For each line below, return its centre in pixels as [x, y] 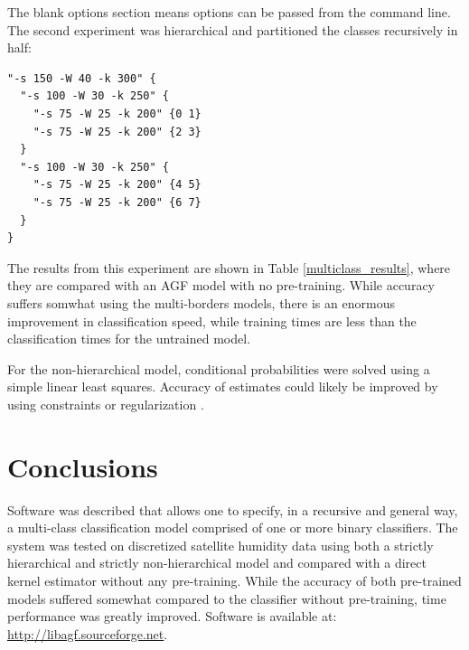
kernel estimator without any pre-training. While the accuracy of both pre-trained [234, 580]
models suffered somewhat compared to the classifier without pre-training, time [227, 598]
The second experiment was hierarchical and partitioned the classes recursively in [233, 29]
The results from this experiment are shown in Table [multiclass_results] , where [229, 267]
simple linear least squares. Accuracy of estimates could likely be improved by [223, 386]
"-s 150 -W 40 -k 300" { [82, 78]
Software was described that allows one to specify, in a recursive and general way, [233, 509]
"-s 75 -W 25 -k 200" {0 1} [117, 113]
